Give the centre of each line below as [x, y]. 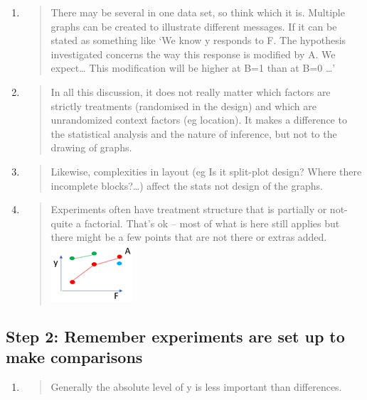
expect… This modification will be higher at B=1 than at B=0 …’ [193, 68]
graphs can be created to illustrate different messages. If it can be [194, 26]
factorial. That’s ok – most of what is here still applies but [212, 223]
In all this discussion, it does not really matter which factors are [191, 91]
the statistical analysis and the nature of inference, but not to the [194, 133]
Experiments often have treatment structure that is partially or [189, 209]
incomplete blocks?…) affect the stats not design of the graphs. [187, 185]
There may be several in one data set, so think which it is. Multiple [198, 12]
